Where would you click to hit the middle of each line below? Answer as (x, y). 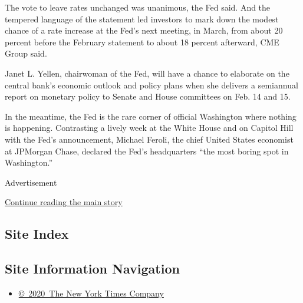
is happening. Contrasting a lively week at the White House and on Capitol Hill (149, 128)
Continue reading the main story (64, 202)
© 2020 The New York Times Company (91, 293)
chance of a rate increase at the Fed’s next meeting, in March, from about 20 (144, 30)
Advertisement (31, 182)
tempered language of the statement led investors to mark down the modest (142, 19)
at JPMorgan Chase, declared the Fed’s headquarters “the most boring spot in (147, 151)
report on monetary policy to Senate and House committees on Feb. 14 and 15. (148, 96)
